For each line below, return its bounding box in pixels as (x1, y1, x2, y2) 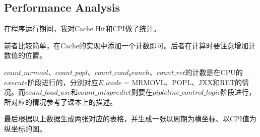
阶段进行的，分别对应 (27, 77, 98, 87)
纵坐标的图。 (4, 123, 46, 133)
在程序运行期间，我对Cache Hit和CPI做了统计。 (4, 23, 161, 34)
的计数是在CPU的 (185, 66, 243, 77)
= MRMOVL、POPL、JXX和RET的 (123, 77, 242, 87)
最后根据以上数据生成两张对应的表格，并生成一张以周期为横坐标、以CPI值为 (4, 113, 256, 124)
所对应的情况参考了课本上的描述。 (4, 96, 117, 107)
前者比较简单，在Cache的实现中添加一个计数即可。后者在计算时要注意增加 (4, 40, 248, 50)
